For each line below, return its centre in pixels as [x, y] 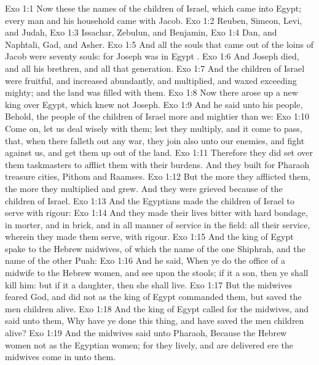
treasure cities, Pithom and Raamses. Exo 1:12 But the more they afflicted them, [158, 176]
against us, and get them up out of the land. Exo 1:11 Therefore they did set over [159, 152]
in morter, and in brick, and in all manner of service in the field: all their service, [158, 224]
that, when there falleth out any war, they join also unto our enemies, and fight [155, 140]
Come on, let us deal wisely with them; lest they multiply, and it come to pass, [154, 128]
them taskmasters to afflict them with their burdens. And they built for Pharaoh [157, 164]
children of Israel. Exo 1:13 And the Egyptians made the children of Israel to [150, 200]
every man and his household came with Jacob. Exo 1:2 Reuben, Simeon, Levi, [154, 20]
